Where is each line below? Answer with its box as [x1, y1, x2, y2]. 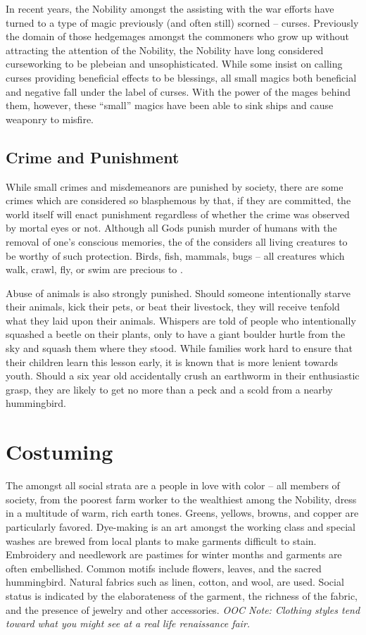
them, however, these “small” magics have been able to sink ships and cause [6, 98, 334, 113]
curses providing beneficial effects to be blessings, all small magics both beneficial [6, 70, 357, 84]
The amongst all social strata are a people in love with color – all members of [6, 478, 340, 493]
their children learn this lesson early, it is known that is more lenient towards [6, 354, 339, 369]
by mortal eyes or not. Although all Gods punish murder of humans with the [6, 220, 337, 235]
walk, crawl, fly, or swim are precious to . [6, 262, 183, 277]
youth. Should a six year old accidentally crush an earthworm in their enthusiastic [6, 368, 360, 383]
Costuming [6, 437, 113, 466]
